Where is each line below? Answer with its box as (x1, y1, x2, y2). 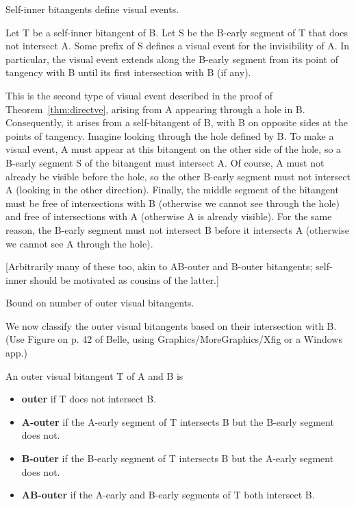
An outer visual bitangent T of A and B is (5, 368, 183, 383)
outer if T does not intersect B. (21, 391, 157, 406)
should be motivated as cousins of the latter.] (29, 272, 219, 287)
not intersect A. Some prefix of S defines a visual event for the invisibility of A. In (5, 38, 350, 53)
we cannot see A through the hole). (5, 236, 153, 250)
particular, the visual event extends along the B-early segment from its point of (5, 51, 338, 66)
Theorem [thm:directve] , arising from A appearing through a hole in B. (5, 101, 305, 116)
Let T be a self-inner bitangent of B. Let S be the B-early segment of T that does (5, 25, 348, 39)
